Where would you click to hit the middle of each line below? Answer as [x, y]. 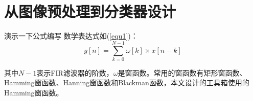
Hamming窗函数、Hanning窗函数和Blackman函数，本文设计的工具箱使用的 [127, 82]
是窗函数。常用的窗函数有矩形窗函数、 [182, 72]
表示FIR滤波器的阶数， [75, 72]
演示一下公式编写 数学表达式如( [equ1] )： [71, 36]
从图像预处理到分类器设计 [90, 11]
